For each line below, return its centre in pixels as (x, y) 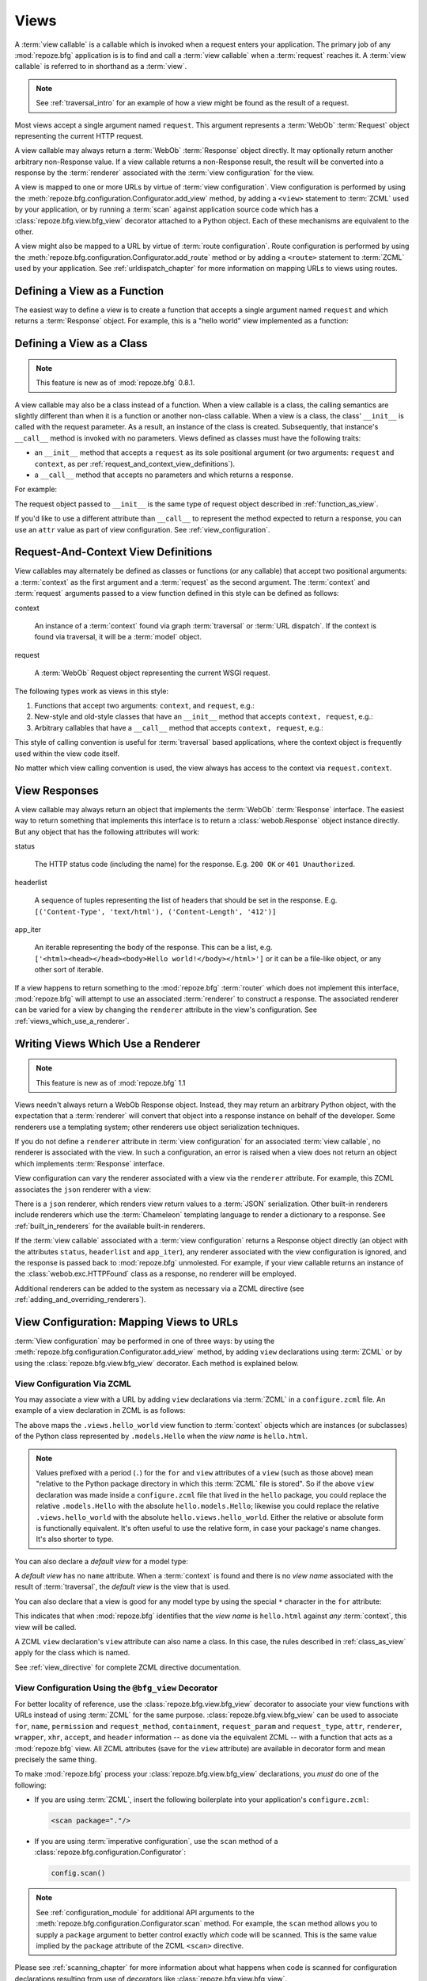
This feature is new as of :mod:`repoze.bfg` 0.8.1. (115, 383)
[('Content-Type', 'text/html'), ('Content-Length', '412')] (155, 912)
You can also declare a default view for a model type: (102, 1561)
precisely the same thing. (56, 1759)
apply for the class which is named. (72, 1653)
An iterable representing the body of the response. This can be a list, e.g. (153, 948)
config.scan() (78, 1873)
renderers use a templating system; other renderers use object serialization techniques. (157, 1127)
